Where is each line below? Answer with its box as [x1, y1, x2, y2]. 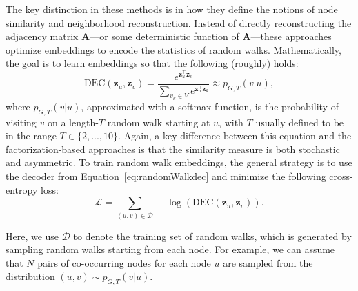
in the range [6, 128, 57, 143]
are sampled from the [223, 255, 313, 270]
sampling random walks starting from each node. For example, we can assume [6, 242, 335, 257]
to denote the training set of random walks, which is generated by [73, 228, 352, 243]
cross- [329, 169, 353, 183]
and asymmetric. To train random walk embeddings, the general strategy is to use [6, 155, 352, 170]
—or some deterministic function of [90, 29, 239, 43]
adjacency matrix [6, 29, 79, 43]
